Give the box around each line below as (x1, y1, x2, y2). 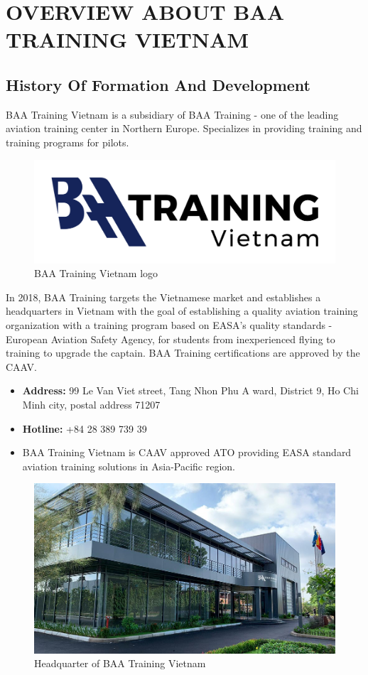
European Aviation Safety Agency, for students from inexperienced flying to (6, 331, 335, 346)
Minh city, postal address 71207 (22, 397, 161, 412)
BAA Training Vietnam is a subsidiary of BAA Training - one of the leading (6, 107, 339, 121)
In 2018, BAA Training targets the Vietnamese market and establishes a (6, 289, 321, 304)
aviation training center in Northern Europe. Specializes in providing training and (6, 121, 362, 136)
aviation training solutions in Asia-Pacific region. (22, 458, 236, 473)
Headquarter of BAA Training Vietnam (34, 656, 206, 671)
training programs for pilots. (6, 134, 129, 149)
